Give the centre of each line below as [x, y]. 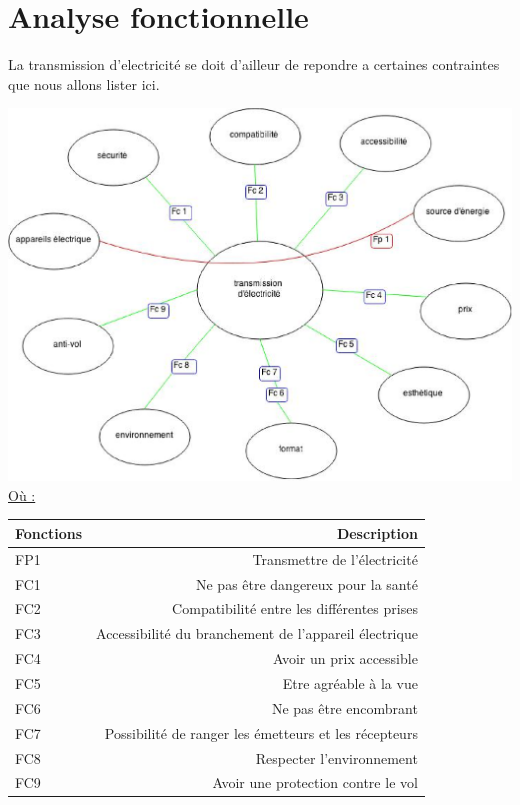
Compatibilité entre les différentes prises [295, 608]
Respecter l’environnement [336, 757]
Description [377, 532]
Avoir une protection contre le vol [315, 782]
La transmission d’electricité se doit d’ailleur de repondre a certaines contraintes [254, 64]
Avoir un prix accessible [345, 658]
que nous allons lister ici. [84, 83]
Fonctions [49, 532]
